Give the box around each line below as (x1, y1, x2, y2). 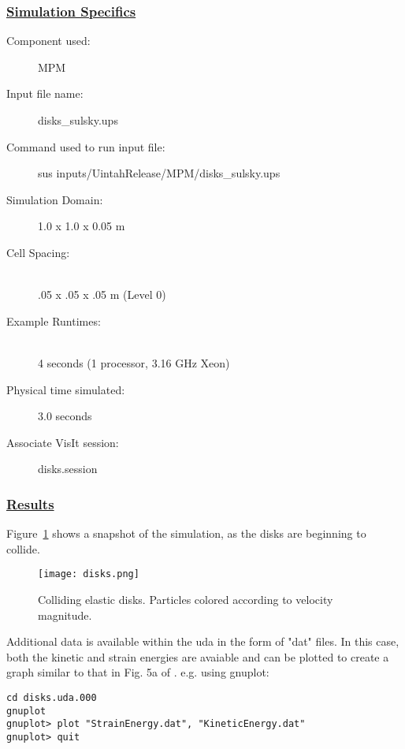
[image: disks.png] (38, 568, 139, 580)
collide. (6, 540, 40, 557)
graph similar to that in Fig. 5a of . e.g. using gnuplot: (6, 664, 269, 680)
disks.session (38, 460, 98, 477)
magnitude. (38, 606, 92, 623)
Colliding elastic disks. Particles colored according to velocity (38, 591, 333, 607)
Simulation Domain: (6, 191, 103, 207)
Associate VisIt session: (6, 434, 119, 450)
